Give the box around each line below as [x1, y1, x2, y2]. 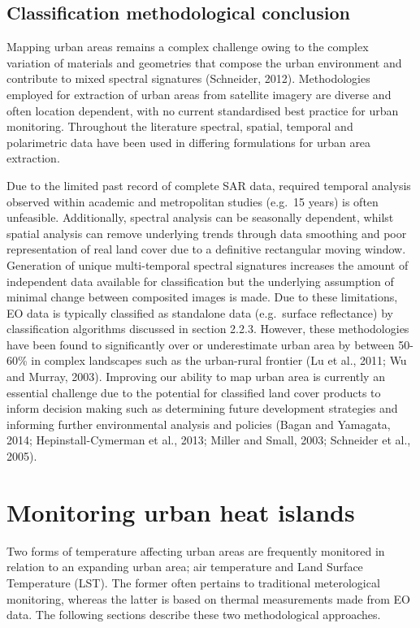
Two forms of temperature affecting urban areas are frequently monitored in [6, 542, 385, 559]
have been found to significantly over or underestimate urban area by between [6, 336, 395, 353]
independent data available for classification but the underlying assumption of [6, 272, 394, 289]
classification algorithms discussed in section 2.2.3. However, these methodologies [6, 320, 409, 337]
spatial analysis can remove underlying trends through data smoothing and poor [6, 224, 407, 241]
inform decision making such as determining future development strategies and [6, 400, 398, 417]
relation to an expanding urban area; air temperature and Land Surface [6, 558, 363, 575]
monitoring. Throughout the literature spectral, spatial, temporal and [6, 118, 353, 135]
